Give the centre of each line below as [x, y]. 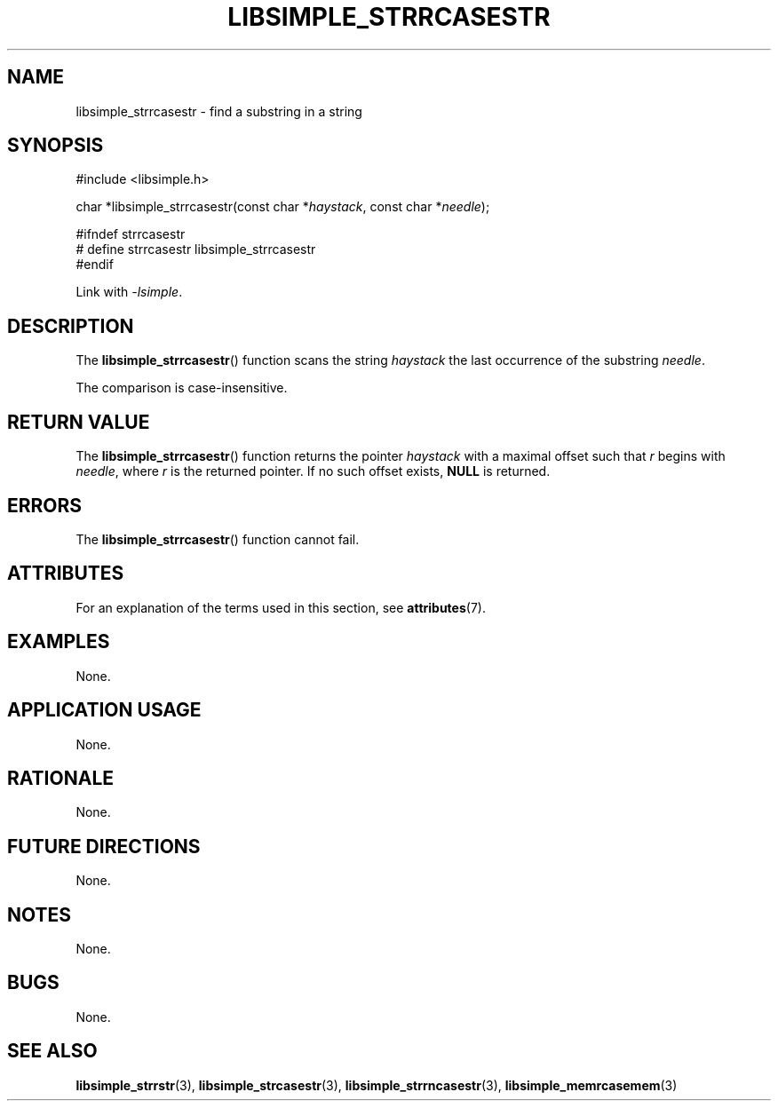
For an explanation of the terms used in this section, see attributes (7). [281, 607]
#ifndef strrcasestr [131, 234]
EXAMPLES [59, 642]
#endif [95, 265]
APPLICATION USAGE [104, 710]
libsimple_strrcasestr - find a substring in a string [219, 111]
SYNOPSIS [56, 146]
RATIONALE [61, 778]
